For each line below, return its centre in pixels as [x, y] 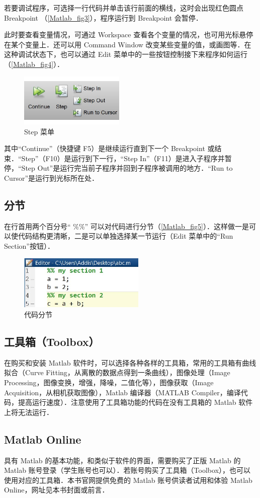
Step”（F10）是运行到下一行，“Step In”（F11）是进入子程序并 [123, 158]
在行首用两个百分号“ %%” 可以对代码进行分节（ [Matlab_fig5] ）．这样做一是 [126, 226]
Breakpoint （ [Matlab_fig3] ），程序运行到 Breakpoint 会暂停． [103, 17]
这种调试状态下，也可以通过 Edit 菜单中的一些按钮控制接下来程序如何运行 [126, 54]
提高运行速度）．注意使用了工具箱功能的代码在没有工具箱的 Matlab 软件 [135, 402]
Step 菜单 [39, 131]
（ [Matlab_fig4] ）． [34, 64]
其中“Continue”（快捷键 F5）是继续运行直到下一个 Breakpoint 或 [109, 148]
